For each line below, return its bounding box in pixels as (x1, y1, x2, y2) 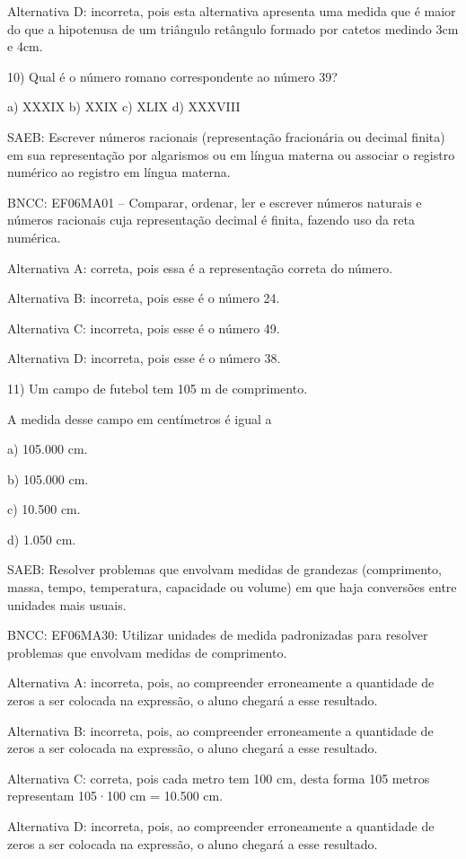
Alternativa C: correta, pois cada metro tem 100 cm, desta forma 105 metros (7, 768, 430, 787)
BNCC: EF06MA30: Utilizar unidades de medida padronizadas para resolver (7, 625, 428, 644)
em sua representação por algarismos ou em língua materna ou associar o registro (7, 145, 455, 164)
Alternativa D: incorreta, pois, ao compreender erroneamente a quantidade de (7, 817, 435, 835)
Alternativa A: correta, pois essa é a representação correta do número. (7, 258, 393, 277)
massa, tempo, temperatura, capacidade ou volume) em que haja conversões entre (7, 578, 457, 597)
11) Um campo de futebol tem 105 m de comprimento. (7, 378, 308, 397)
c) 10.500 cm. (7, 500, 81, 518)
